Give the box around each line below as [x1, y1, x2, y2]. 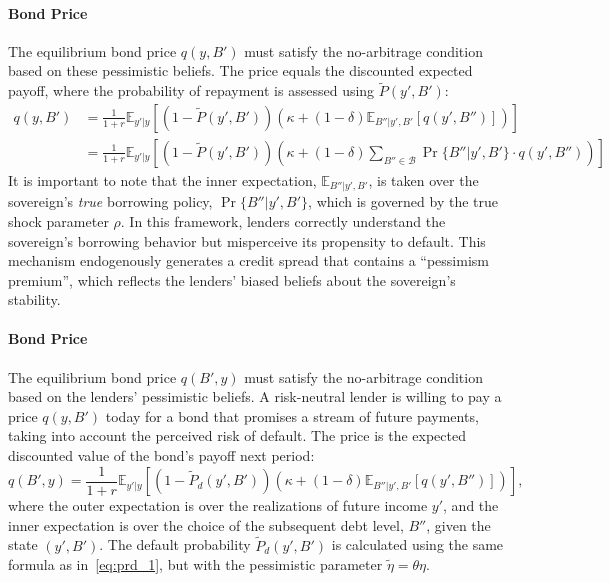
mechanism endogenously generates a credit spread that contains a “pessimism [8, 250, 489, 271]
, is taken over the [368, 169, 479, 190]
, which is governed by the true [308, 191, 499, 212]
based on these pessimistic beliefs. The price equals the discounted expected [8, 60, 473, 81]
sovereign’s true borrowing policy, [8, 191, 213, 212]
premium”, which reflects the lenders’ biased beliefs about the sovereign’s [8, 269, 456, 290]
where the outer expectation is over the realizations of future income [8, 495, 428, 516]
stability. [8, 289, 61, 310]
